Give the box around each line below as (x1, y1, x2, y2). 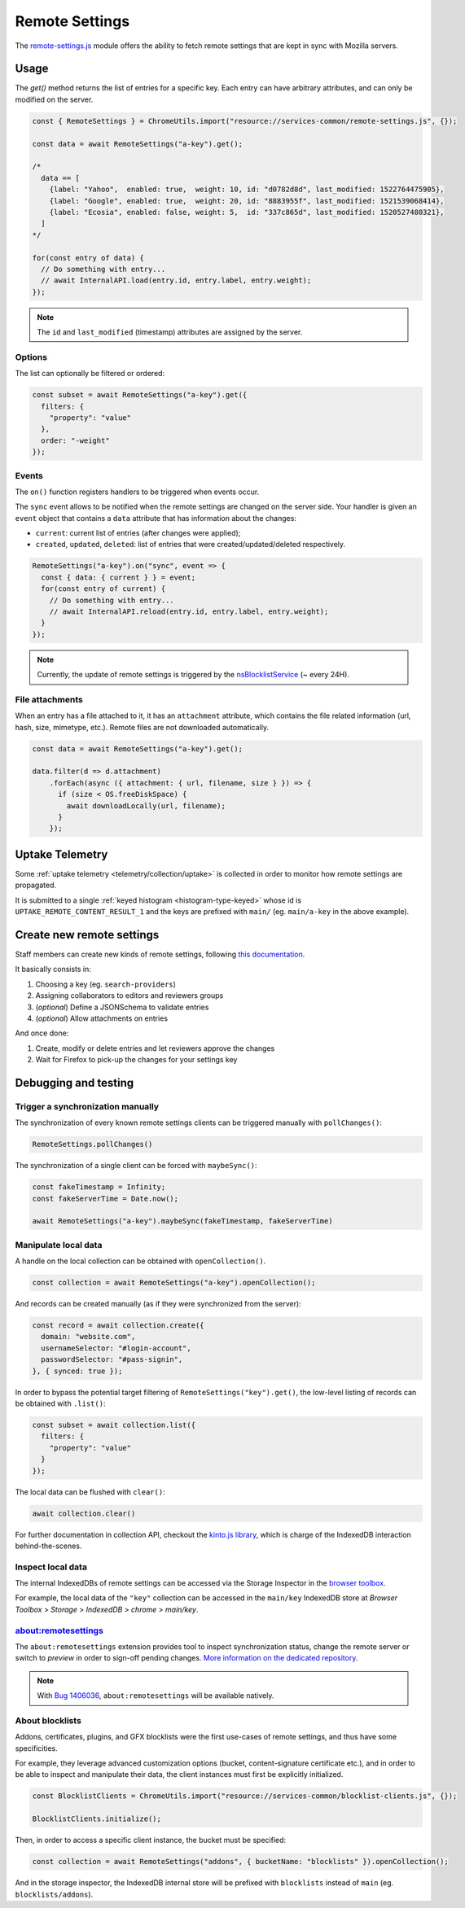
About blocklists (15, 1714, 81, 1726)
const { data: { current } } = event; (41, 572, 195, 582)
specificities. (15, 1743, 59, 1753)
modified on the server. (15, 94, 94, 104)
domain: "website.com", (41, 1332, 136, 1341)
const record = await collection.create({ (32, 1321, 204, 1330)
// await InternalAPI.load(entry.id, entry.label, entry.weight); (41, 276, 312, 285)
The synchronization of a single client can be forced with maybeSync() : (15, 1161, 257, 1171)
